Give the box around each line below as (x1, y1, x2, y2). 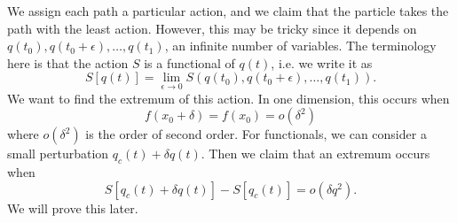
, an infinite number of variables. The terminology (164, 36, 437, 55)
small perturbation (7, 144, 109, 163)
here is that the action (7, 53, 129, 72)
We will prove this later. (7, 198, 138, 217)
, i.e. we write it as (271, 53, 373, 72)
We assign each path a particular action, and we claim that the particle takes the (7, 2, 449, 19)
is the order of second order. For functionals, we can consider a (85, 125, 427, 143)
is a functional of (144, 53, 235, 72)
